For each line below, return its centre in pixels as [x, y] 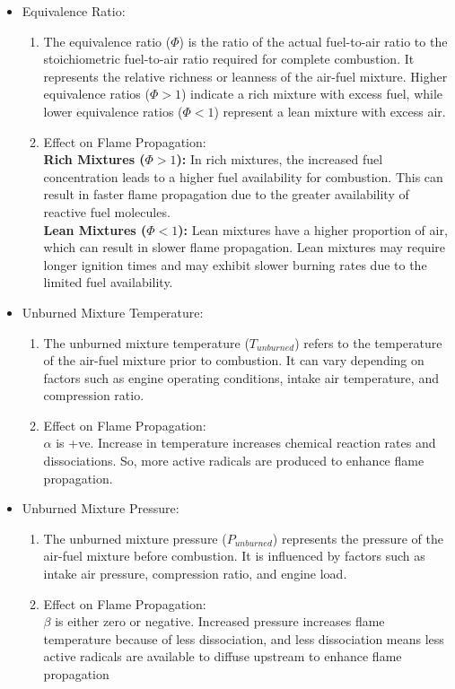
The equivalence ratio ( [107, 41]
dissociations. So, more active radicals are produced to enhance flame [234, 461]
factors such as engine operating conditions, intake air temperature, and [241, 377]
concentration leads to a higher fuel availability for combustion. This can [243, 176]
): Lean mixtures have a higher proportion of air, [313, 229]
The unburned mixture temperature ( [146, 342]
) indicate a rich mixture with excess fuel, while [312, 94]
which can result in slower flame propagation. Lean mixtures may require [245, 247]
